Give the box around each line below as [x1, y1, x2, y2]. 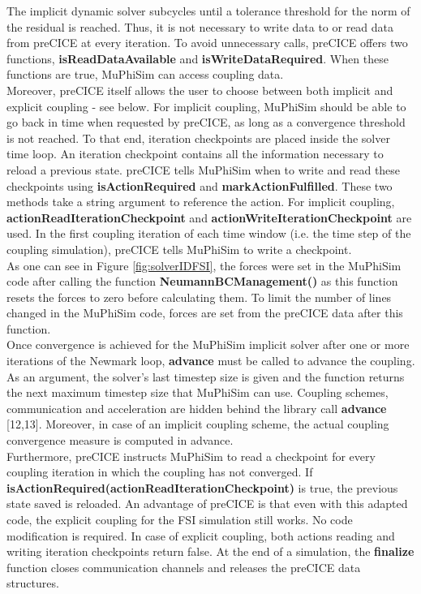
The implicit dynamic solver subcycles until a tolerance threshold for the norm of [6, 2, 410, 19]
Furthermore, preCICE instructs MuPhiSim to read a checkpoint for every [6, 447, 376, 464]
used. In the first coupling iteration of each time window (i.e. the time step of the [6, 225, 411, 242]
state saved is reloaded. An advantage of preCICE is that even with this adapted [6, 495, 408, 512]
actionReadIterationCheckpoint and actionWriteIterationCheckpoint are [6, 209, 412, 226]
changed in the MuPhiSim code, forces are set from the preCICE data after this [6, 304, 403, 321]
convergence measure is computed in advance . [6, 432, 234, 449]
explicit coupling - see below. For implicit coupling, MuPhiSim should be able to [6, 97, 406, 114]
